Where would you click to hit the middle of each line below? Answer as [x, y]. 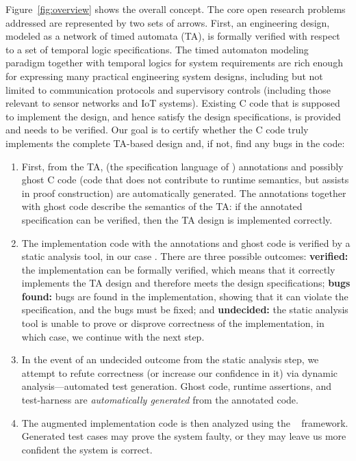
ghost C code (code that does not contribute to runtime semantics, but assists [185, 180]
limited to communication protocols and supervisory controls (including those [168, 89]
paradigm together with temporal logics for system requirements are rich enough [174, 63]
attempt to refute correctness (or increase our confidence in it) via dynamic [180, 372]
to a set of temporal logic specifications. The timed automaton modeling [157, 49]
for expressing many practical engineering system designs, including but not [164, 76]
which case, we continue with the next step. [113, 336]
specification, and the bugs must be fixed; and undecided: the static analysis [185, 309]
